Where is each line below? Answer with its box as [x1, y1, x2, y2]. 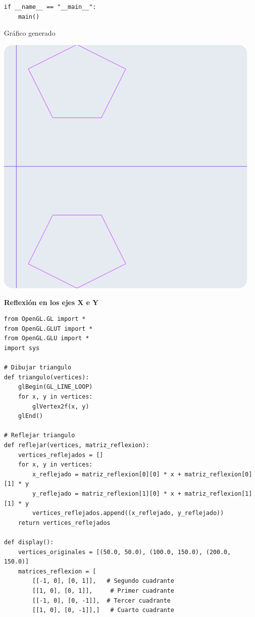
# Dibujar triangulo [4, 364, 72, 371]
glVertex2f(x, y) [32, 403, 89, 410]
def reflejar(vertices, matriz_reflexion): [4, 442, 150, 449]
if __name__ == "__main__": [4, 3, 97, 10]
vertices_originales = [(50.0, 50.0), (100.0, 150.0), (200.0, [18, 548, 231, 556]
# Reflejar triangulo [4, 432, 75, 439]
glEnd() [18, 412, 43, 420]
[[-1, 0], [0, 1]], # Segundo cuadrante [32, 577, 174, 585]
